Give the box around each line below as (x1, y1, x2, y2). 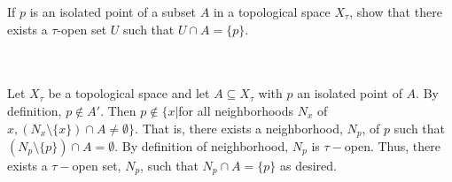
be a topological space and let (48, 84, 210, 102)
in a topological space (213, 3, 331, 20)
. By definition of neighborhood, (114, 137, 289, 155)
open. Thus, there (344, 137, 440, 155)
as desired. (279, 156, 337, 175)
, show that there (349, 3, 442, 20)
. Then (100, 101, 136, 119)
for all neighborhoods (178, 101, 294, 119)
